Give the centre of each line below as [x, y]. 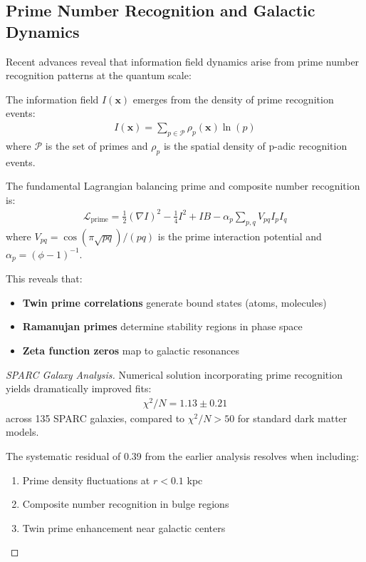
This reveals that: [44, 279]
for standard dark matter [292, 418]
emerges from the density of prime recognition [233, 99]
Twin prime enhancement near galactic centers [124, 527]
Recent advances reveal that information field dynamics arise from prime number [183, 61]
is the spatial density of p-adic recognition [255, 145]
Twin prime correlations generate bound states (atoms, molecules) [174, 302]
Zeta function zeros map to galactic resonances [131, 350]
